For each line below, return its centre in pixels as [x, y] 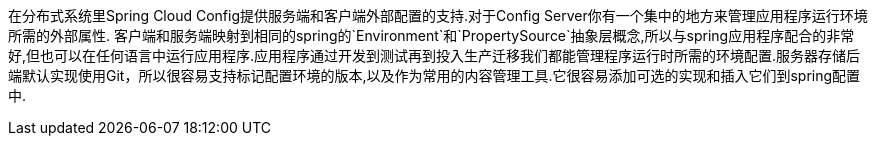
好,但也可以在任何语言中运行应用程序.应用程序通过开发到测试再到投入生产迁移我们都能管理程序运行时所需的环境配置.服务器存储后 [434, 55]
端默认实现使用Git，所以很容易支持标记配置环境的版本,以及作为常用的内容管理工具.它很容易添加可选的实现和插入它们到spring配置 [434, 75]
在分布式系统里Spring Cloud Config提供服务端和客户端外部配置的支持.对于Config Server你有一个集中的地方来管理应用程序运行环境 [438, 15]
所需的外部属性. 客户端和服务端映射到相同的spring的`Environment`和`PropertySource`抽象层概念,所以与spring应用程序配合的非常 [431, 35]
